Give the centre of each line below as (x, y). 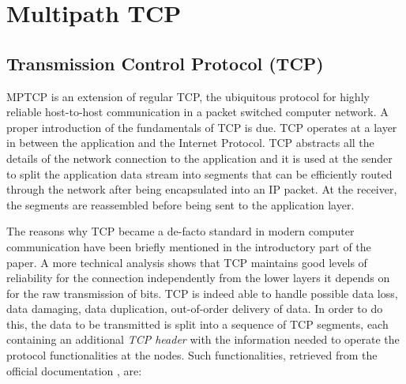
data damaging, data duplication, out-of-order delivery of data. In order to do (195, 309)
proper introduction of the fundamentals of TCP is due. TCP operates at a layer (202, 127)
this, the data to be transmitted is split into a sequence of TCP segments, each (197, 324)
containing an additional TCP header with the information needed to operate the (203, 339)
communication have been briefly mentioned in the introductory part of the (189, 246)
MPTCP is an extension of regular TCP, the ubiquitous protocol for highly (188, 96)
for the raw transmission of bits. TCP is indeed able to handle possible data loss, (202, 293)
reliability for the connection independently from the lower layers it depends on (198, 278)
